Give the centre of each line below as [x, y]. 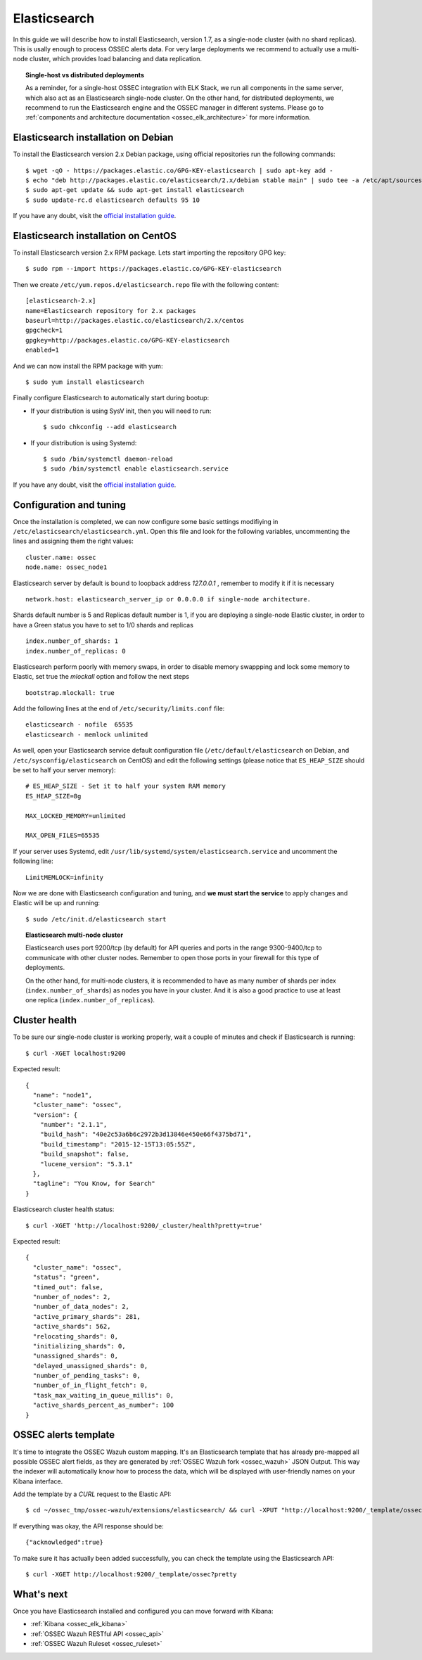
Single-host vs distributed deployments [85, 75]
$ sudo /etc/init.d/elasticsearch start [96, 919]
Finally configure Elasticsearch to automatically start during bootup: [111, 398]
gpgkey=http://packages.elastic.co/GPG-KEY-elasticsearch [128, 340]
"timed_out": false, [68, 1287]
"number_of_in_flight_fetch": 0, [90, 1385]
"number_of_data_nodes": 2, [81, 1307]
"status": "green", [66, 1277]
